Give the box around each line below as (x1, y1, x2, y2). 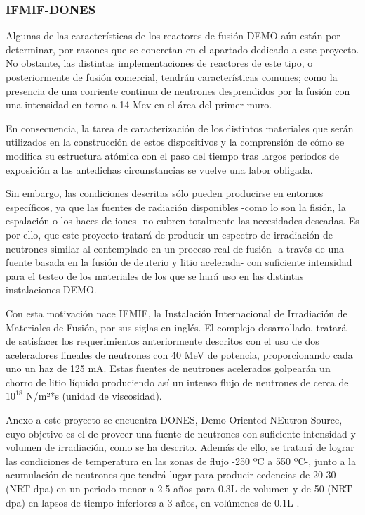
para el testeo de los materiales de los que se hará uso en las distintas (6, 268, 304, 283)
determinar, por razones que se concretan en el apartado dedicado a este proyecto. (6, 42, 359, 56)
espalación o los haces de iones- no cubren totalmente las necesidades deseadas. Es (6, 213, 359, 228)
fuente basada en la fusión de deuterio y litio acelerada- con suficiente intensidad (6, 255, 352, 269)
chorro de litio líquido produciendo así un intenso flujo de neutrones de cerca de (6, 374, 349, 389)
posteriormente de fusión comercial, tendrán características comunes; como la (6, 70, 338, 84)
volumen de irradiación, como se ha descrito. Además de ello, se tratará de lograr (6, 440, 354, 454)
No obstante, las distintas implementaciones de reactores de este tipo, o (6, 56, 313, 70)
